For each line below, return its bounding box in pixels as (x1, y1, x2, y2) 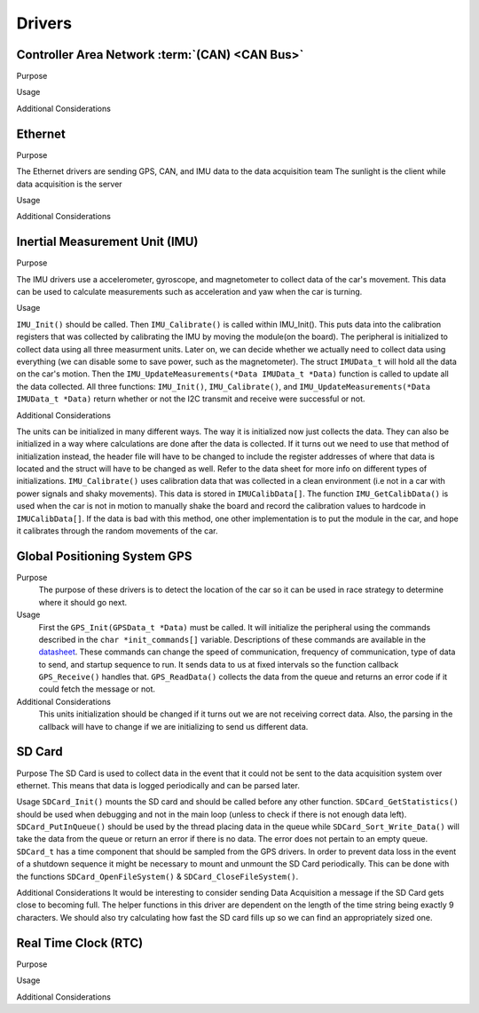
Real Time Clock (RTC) (16, 935, 144, 950)
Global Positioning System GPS (16, 549, 192, 564)
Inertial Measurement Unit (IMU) (16, 234, 199, 249)
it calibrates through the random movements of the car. (16, 526, 218, 536)
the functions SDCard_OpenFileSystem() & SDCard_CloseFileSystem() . (16, 871, 299, 882)
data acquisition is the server (16, 178, 123, 189)
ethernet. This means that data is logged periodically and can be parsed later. (16, 780, 301, 790)
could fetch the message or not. (38, 684, 155, 694)
